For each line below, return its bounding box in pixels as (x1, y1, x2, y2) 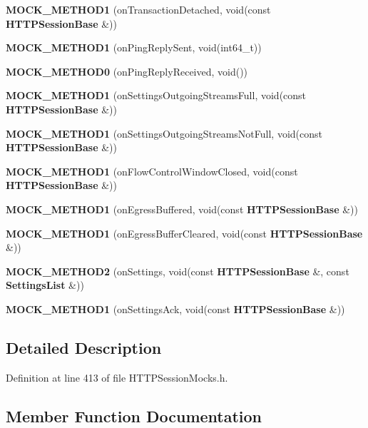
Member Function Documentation (6, 404, 262, 427)
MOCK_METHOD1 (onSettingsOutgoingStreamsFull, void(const (6, 88, 307, 103)
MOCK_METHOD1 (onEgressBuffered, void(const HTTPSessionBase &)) (6, 201, 358, 216)
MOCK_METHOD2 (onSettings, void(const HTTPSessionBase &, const (6, 263, 349, 278)
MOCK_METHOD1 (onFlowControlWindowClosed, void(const (6, 163, 298, 178)
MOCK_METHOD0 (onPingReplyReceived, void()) (6, 63, 248, 78)
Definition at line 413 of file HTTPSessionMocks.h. (6, 370, 228, 384)
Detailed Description (6, 336, 162, 358)
